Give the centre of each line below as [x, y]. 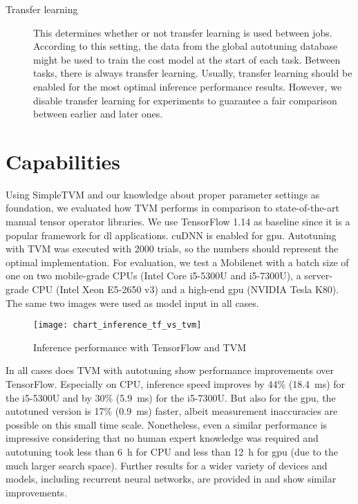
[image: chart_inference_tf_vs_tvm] [117, 325]
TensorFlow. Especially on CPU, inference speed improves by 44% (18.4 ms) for [176, 384]
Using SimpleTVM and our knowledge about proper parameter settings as [163, 194]
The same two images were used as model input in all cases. [132, 302]
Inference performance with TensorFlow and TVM [140, 347]
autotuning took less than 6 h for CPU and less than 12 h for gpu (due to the [172, 452]
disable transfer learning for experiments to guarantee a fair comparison [185, 100]
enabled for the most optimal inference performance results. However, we [188, 86]
